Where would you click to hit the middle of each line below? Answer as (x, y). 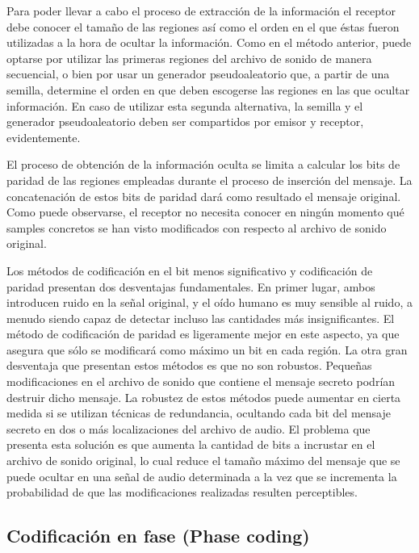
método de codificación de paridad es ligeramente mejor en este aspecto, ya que (203, 334)
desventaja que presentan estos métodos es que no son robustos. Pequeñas (189, 365)
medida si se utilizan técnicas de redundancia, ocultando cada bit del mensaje (199, 413)
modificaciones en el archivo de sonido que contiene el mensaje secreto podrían (201, 381)
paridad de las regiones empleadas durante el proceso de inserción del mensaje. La (209, 180)
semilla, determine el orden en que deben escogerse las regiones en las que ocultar (208, 89)
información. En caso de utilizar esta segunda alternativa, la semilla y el (185, 105)
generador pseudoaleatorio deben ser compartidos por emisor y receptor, (185, 121)
